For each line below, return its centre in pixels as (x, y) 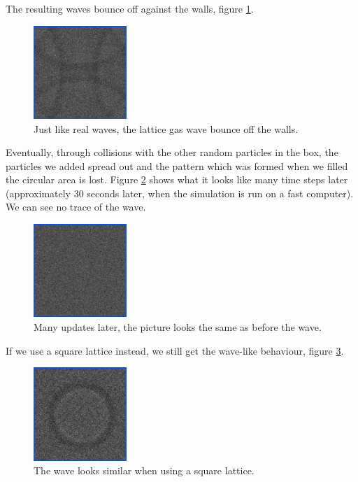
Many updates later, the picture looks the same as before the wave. (178, 327)
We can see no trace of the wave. (76, 207)
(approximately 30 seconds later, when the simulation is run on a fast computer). (180, 193)
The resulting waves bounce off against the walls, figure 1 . (130, 8)
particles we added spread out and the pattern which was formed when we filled (177, 165)
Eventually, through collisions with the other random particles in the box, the (172, 152)
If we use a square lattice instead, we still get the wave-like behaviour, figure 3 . (175, 350)
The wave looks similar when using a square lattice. (144, 470)
